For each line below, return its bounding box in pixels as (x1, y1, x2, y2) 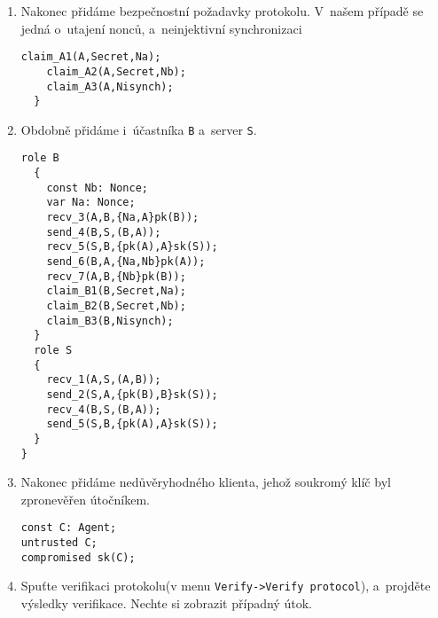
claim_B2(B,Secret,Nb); (46, 300, 186, 313)
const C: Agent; (20, 521, 117, 535)
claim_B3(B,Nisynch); (46, 314, 174, 327)
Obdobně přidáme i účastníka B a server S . (20, 120, 257, 138)
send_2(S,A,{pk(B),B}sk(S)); (46, 387, 218, 401)
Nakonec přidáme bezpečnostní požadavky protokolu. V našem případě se (20, 2, 424, 20)
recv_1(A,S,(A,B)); (46, 373, 161, 387)
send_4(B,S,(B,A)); (46, 225, 161, 239)
